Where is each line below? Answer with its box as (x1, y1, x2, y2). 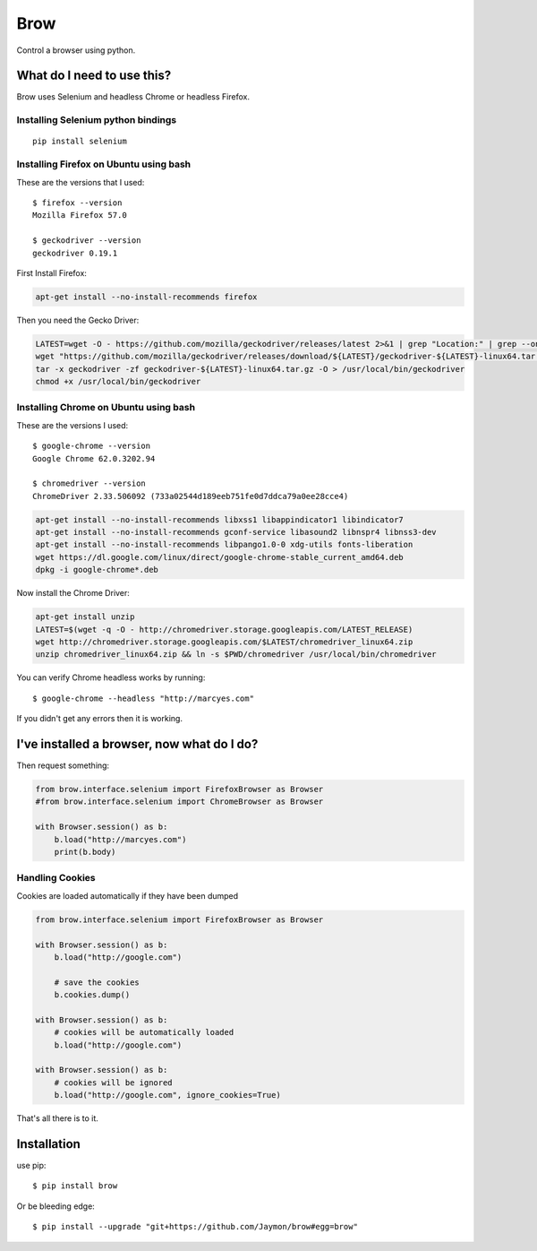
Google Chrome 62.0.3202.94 (32, 453, 156, 463)
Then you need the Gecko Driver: (16, 315, 140, 325)
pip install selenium (32, 136, 127, 147)
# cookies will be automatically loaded (54, 1027, 234, 1038)
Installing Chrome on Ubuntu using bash (16, 401, 196, 414)
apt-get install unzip (35, 612, 135, 622)
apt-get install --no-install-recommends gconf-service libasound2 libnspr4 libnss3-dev (35, 527, 438, 538)
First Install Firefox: (16, 267, 87, 278)
